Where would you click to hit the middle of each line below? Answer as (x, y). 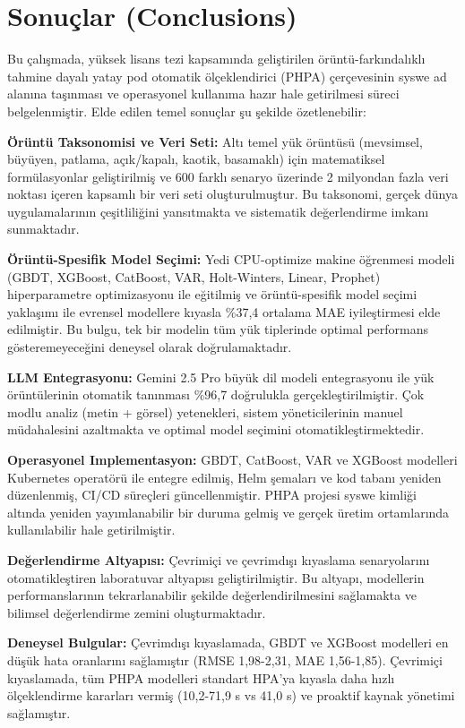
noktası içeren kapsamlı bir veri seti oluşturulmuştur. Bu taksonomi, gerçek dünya (232, 194)
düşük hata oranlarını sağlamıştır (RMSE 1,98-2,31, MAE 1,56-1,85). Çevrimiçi (225, 659)
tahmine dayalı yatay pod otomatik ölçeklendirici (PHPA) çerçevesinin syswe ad (227, 76)
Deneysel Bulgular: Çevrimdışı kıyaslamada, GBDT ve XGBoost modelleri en (228, 642)
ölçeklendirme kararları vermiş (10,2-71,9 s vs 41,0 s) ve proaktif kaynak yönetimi (231, 695)
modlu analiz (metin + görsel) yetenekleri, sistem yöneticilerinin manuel (205, 411)
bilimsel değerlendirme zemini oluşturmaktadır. (137, 612)
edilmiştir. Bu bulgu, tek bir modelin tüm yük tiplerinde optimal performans (218, 329)
